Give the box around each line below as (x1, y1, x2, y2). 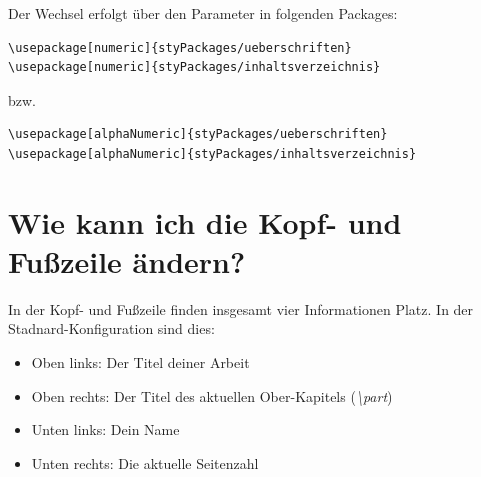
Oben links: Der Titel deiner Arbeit (31, 352, 250, 373)
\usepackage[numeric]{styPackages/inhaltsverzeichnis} (8, 60, 381, 75)
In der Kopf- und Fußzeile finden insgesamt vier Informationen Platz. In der (8, 298, 474, 319)
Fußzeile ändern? (8, 240, 246, 281)
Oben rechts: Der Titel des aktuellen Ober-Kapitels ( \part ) (31, 385, 393, 406)
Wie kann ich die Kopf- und (8, 201, 402, 242)
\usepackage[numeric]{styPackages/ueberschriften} (8, 40, 352, 55)
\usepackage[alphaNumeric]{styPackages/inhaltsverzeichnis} (8, 146, 417, 161)
